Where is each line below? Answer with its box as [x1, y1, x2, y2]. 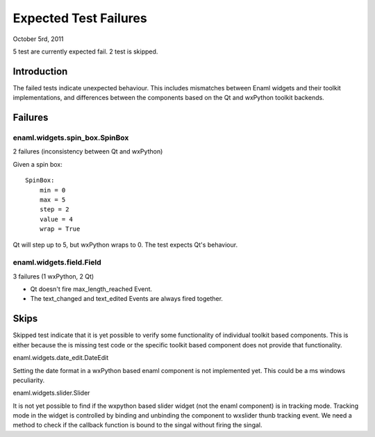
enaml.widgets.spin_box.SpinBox [12, 133, 129, 142]
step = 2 [39, 206, 69, 213]
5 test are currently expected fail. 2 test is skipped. [12, 47, 158, 56]
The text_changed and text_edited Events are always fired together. [30, 295, 224, 303]
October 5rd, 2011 [12, 35, 64, 43]
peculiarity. [12, 376, 45, 384]
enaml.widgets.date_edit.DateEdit [12, 354, 109, 362]
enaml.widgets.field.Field [12, 258, 102, 267]
